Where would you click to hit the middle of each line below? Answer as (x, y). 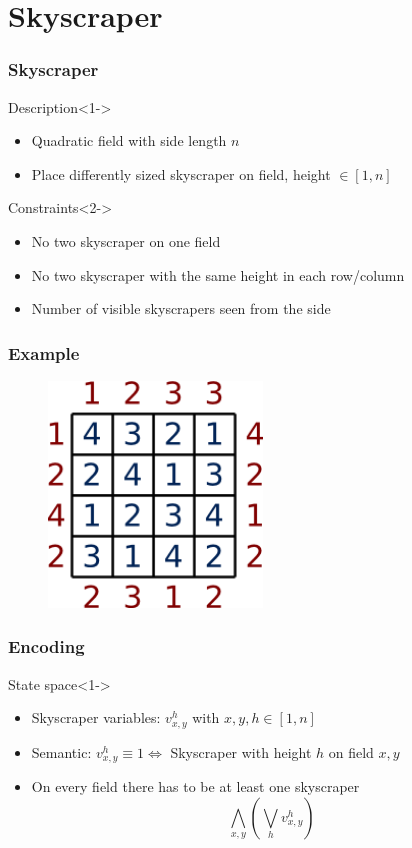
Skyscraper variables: (96, 717)
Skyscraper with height (241, 751)
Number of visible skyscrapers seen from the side (181, 308)
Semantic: (61, 751)
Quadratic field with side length (129, 140)
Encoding (46, 646)
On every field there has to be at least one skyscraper (195, 786)
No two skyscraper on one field (126, 240)
